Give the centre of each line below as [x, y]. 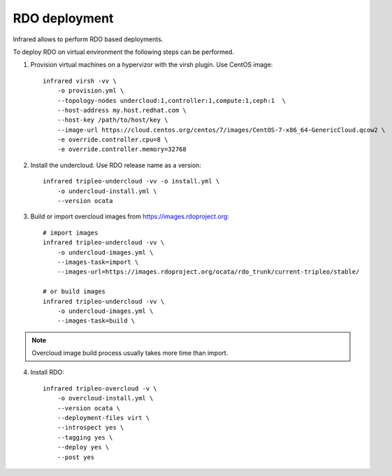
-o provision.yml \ [90, 91]
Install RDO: [47, 372]
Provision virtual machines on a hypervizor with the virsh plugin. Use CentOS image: [152, 65]
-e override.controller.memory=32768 [122, 149]
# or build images [74, 292]
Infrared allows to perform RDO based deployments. [88, 39]
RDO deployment [63, 18]
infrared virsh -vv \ [80, 81]
